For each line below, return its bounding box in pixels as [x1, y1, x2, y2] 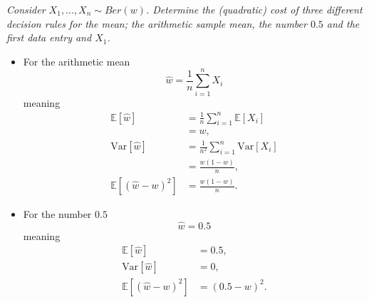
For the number [23, 207, 92, 222]
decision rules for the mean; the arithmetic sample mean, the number [6, 16, 307, 31]
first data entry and [6, 30, 92, 45]
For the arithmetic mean [23, 53, 130, 68]
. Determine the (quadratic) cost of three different [145, 2, 363, 16]
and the [326, 16, 360, 31]
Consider [6, 2, 46, 16]
